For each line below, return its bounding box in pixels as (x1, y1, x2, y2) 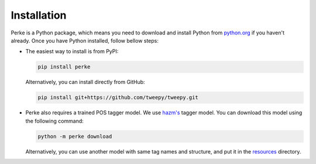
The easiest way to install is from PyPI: (25, 48, 119, 55)
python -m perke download (37, 133, 112, 139)
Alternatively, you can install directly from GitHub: (25, 79, 146, 86)
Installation (11, 9, 67, 22)
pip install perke (37, 64, 91, 70)
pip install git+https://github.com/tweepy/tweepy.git (37, 94, 198, 101)
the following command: (25, 117, 84, 124)
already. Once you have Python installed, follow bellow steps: (11, 37, 159, 44)
